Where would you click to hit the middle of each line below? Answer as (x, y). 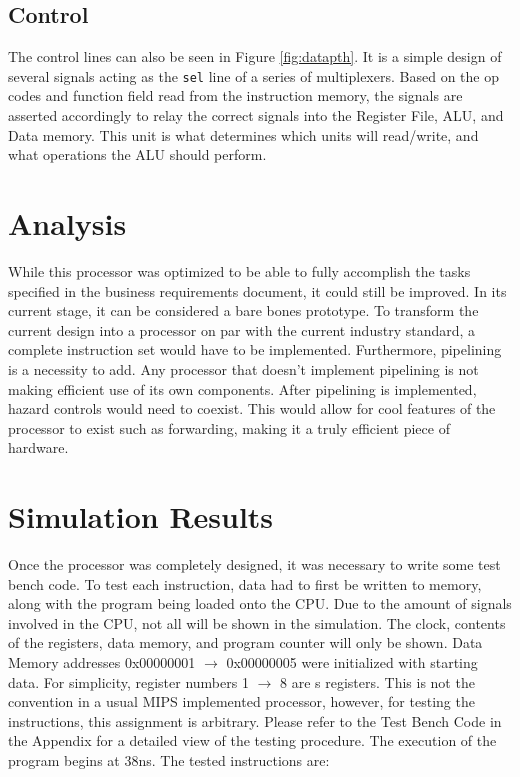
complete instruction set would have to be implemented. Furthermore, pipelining (255, 349)
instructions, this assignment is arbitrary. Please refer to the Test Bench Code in (255, 720)
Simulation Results (141, 516)
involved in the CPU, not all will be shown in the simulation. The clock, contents (257, 622)
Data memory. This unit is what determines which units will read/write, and (243, 134)
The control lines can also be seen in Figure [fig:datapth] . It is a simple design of (255, 56)
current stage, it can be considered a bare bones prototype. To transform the (243, 310)
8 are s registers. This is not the (377, 681)
